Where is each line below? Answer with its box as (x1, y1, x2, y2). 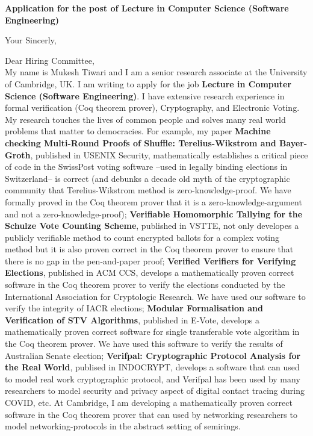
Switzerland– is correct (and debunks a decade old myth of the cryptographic (5, 172, 290, 184)
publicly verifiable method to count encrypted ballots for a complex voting (5, 231, 280, 243)
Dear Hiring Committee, (5, 54, 95, 66)
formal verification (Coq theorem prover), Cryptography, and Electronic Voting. (5, 101, 300, 114)
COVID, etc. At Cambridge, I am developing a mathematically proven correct (5, 396, 293, 408)
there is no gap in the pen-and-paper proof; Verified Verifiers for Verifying (5, 254, 296, 267)
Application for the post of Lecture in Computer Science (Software (5, 2, 289, 14)
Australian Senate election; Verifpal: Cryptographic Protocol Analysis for (5, 349, 301, 361)
